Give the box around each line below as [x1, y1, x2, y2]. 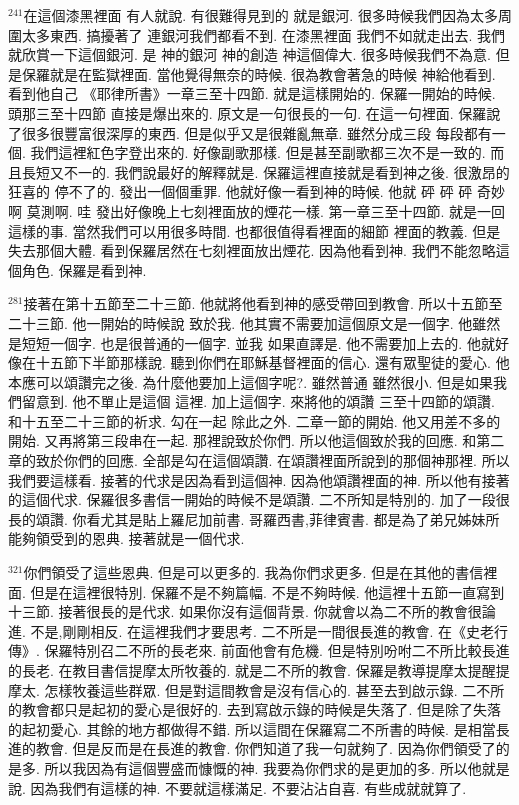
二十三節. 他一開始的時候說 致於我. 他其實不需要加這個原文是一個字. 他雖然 [8, 312, 501, 333]
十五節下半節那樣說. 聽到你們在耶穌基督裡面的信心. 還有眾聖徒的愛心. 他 [35, 352, 510, 373]
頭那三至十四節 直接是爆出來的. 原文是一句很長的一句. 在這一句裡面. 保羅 [8, 102, 487, 123]
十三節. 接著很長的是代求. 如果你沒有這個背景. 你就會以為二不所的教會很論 [8, 601, 496, 622]
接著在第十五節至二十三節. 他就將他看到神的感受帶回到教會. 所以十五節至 [23, 293, 503, 314]
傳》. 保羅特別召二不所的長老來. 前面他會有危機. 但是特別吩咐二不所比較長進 [8, 640, 510, 661]
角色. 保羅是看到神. [21, 259, 147, 280]
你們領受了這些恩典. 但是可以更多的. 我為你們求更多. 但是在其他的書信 [23, 562, 484, 583]
